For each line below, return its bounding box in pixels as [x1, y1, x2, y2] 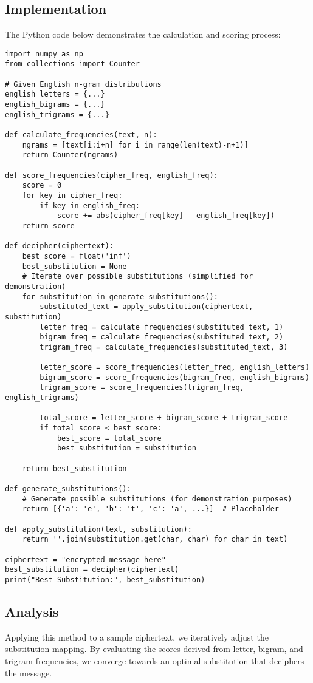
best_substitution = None [22, 262, 127, 271]
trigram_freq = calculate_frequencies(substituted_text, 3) [40, 342, 288, 352]
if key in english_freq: [40, 201, 140, 210]
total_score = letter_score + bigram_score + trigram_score [40, 413, 288, 423]
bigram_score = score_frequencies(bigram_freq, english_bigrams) [40, 373, 310, 382]
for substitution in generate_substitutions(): [22, 292, 218, 301]
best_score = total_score [57, 433, 162, 443]
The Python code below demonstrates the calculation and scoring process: [5, 28, 281, 41]
